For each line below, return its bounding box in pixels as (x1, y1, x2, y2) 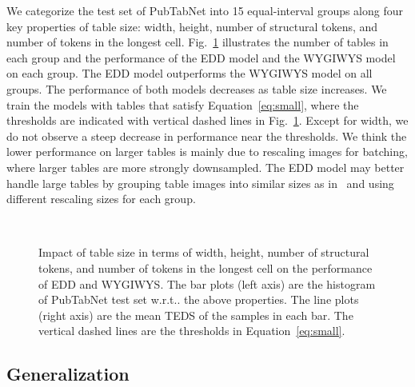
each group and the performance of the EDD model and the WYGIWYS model (6, 49, 396, 66)
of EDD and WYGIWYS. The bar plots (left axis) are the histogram (38, 275, 376, 292)
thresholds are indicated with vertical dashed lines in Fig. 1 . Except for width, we (6, 112, 409, 129)
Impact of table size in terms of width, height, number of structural (38, 244, 369, 261)
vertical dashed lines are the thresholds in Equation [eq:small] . (38, 322, 345, 339)
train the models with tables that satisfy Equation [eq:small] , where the (6, 96, 359, 113)
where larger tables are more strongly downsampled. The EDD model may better (6, 158, 405, 175)
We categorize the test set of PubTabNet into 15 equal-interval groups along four (6, 2, 404, 18)
